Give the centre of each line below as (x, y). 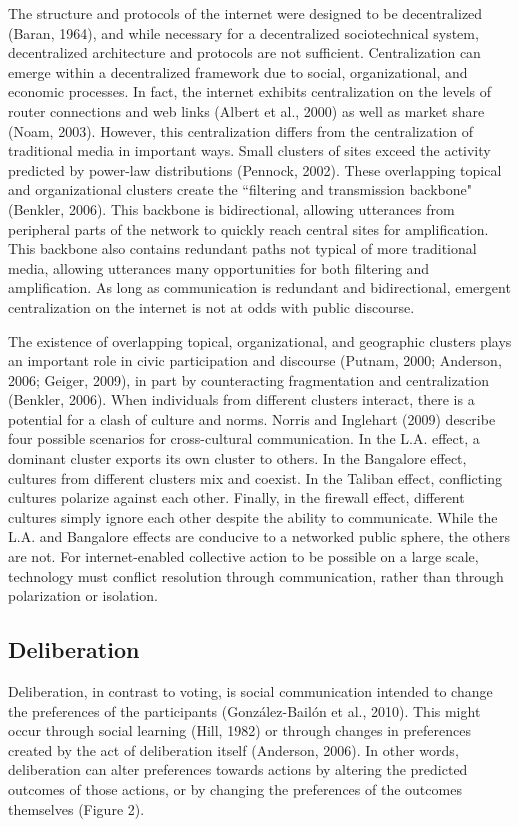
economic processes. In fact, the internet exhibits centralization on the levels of (250, 91)
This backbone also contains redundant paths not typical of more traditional (242, 248)
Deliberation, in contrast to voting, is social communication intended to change (250, 691)
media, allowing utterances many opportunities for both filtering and (219, 267)
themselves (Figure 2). (76, 808)
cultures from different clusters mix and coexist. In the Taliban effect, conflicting (255, 477)
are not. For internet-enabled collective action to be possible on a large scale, (243, 556)
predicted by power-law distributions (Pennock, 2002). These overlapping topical (255, 169)
